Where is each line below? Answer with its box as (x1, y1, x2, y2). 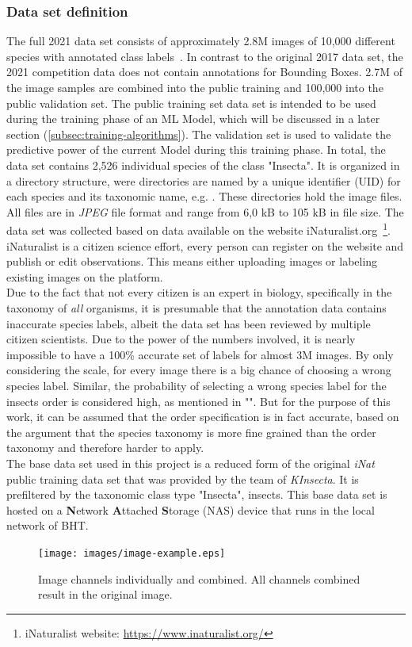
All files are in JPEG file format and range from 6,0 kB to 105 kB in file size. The (6, 203, 404, 220)
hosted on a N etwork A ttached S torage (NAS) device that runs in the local (6, 501, 375, 518)
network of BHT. (6, 517, 89, 534)
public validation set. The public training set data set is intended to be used (6, 94, 376, 111)
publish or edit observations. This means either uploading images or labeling (6, 253, 378, 270)
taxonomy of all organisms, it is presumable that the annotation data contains (6, 299, 387, 316)
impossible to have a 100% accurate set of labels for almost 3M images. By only (6, 346, 394, 362)
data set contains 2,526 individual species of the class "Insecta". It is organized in (6, 156, 400, 173)
